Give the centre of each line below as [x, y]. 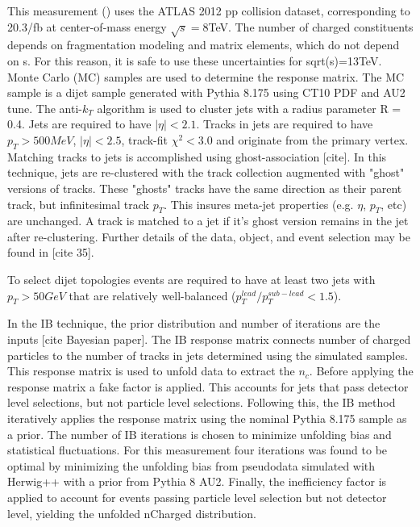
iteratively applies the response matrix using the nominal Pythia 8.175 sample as [207, 418]
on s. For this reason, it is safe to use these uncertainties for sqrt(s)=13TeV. [195, 60]
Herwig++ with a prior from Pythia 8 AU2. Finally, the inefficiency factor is [197, 481]
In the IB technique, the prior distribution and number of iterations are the [194, 323]
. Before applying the [361, 371]
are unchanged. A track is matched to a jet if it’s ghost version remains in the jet [208, 221]
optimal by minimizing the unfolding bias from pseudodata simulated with [191, 465]
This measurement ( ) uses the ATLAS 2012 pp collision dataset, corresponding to [209, 10]
